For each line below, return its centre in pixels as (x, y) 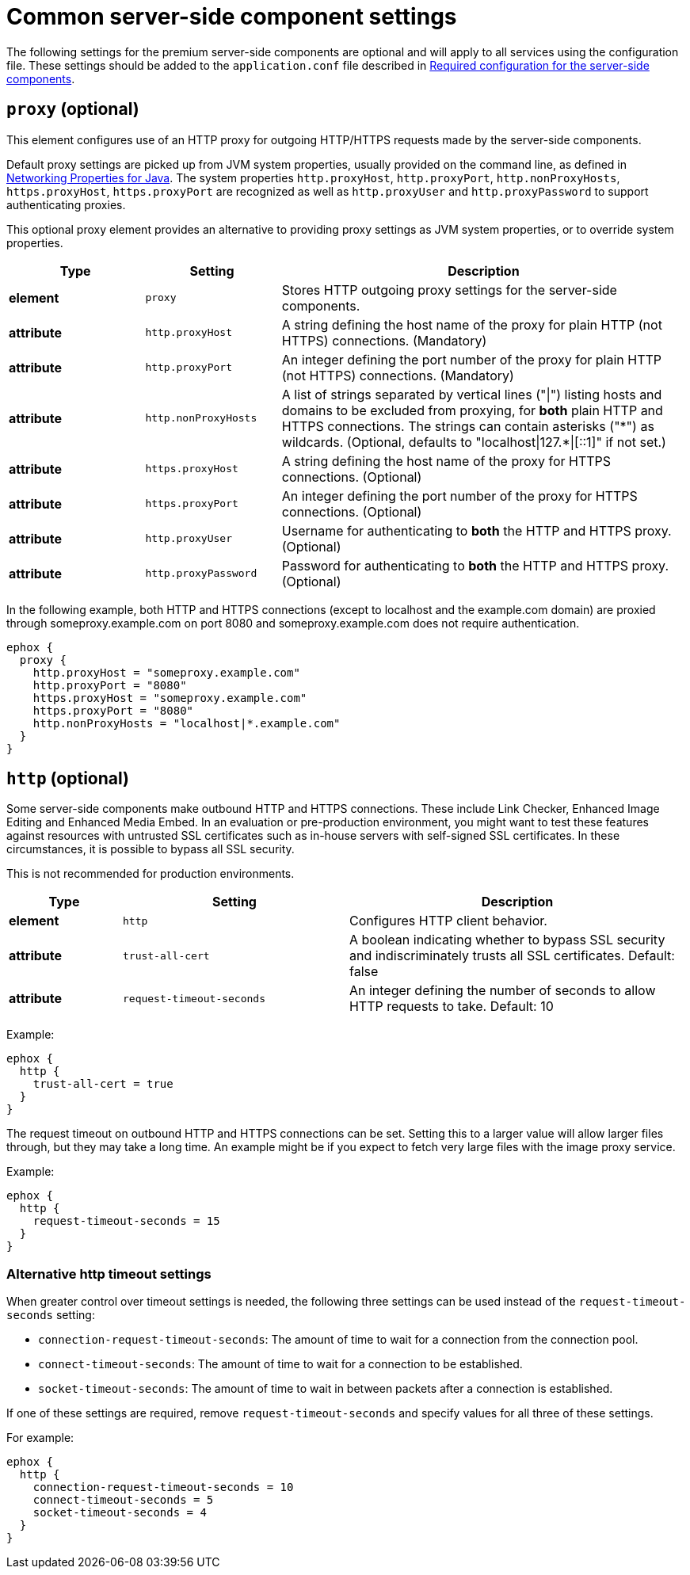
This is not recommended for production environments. (151, 874)
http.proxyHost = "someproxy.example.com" (166, 672)
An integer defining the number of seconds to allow (502, 991)
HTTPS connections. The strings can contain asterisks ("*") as (468, 426)
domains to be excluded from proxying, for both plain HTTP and (472, 410)
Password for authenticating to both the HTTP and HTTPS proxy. (475, 565)
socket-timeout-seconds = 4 (120, 1513)
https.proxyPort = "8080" (113, 710)
